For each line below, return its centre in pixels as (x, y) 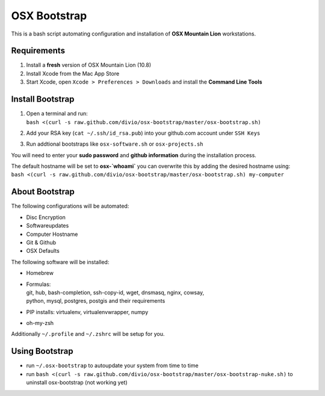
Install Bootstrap (43, 99)
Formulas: (39, 284)
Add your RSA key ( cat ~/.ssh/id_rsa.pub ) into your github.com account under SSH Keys (143, 133)
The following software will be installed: (60, 262)
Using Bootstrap (42, 351)
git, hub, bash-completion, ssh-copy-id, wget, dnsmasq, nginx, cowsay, (115, 292)
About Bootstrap (43, 192)
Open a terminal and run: (57, 114)
